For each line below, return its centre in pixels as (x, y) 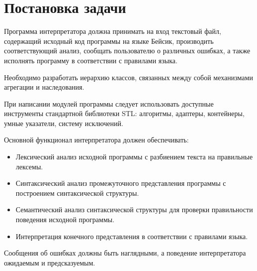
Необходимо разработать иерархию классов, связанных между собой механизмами (128, 77)
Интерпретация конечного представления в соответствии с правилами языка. (132, 236)
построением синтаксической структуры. (77, 193)
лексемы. (29, 166)
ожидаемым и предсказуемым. (50, 262)
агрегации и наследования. (44, 87)
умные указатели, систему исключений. (64, 123)
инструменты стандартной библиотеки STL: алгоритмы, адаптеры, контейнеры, (124, 113)
